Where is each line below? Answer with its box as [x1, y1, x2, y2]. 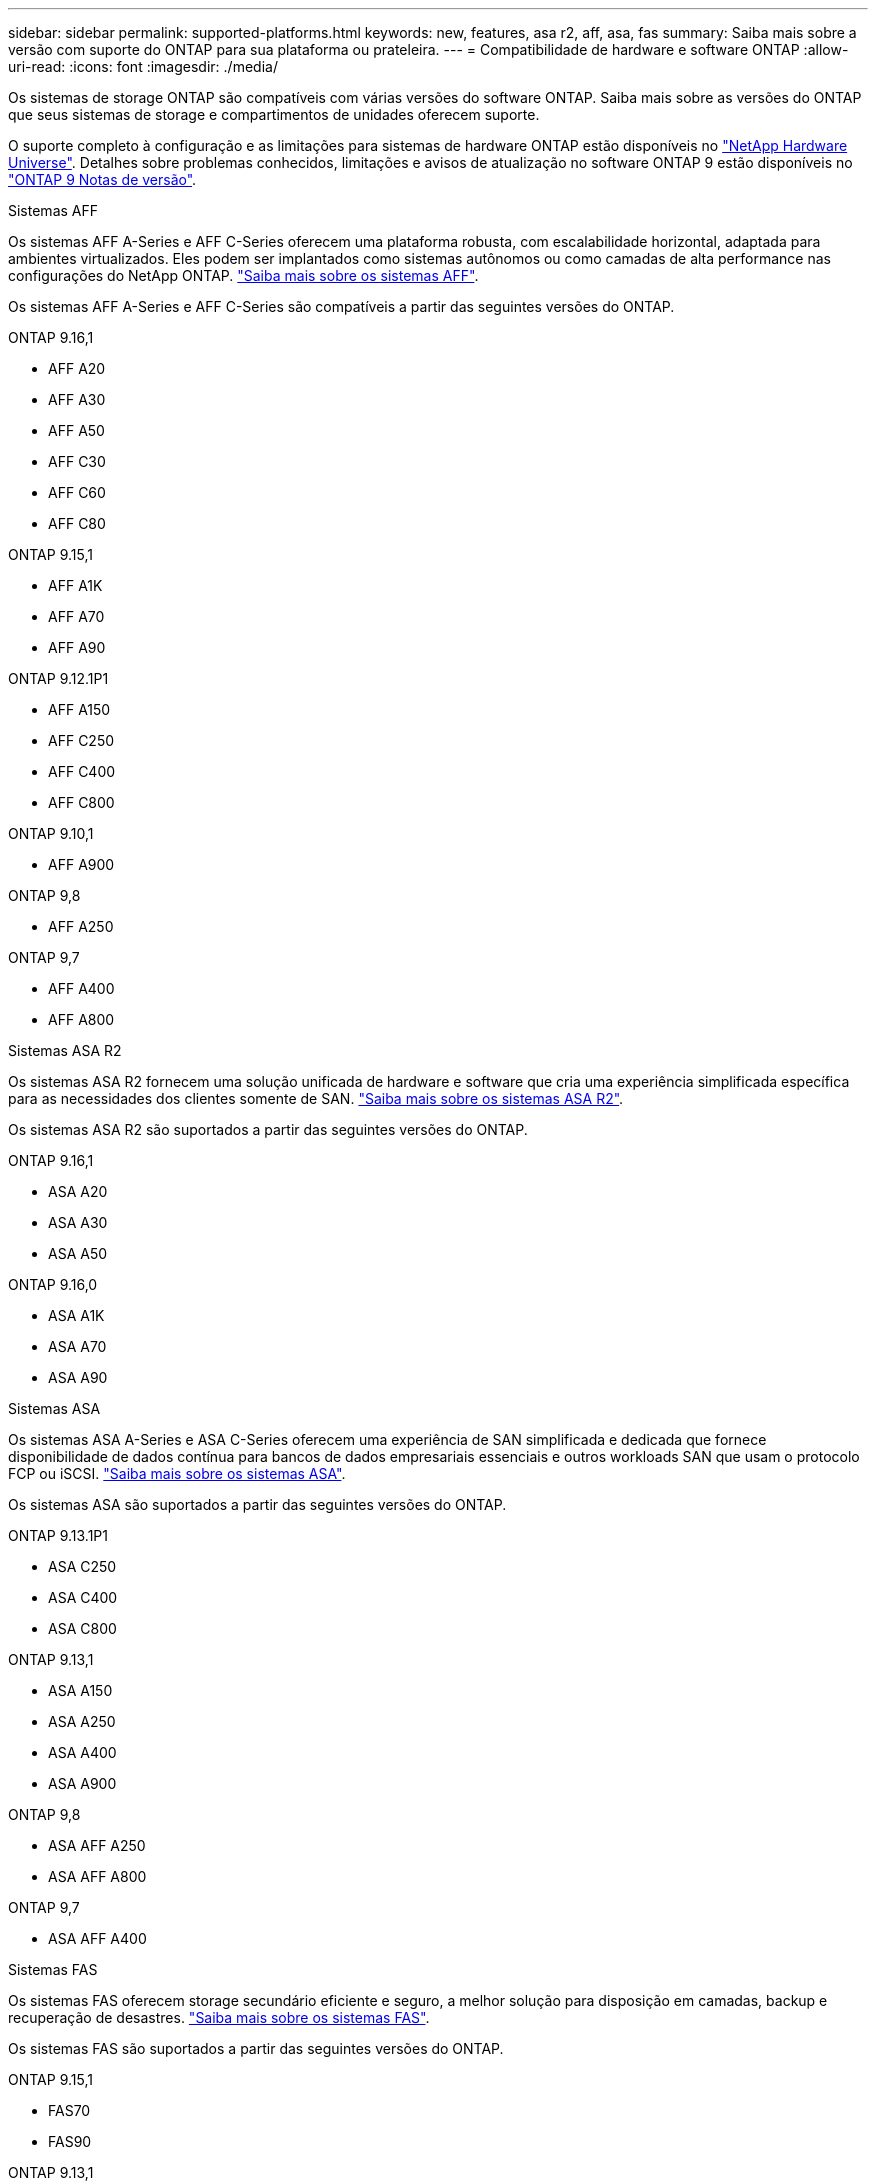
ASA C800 [48, 1620, 117, 1637]
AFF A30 [48, 391, 106, 408]
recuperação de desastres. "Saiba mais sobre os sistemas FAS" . [8, 2009, 430, 2026]
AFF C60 [48, 484, 106, 501]
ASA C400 [48, 1589, 118, 1606]
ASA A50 [48, 1245, 108, 1262]
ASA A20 [48, 1183, 108, 1200]
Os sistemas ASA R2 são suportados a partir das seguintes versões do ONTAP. [8, 1121, 528, 1138]
